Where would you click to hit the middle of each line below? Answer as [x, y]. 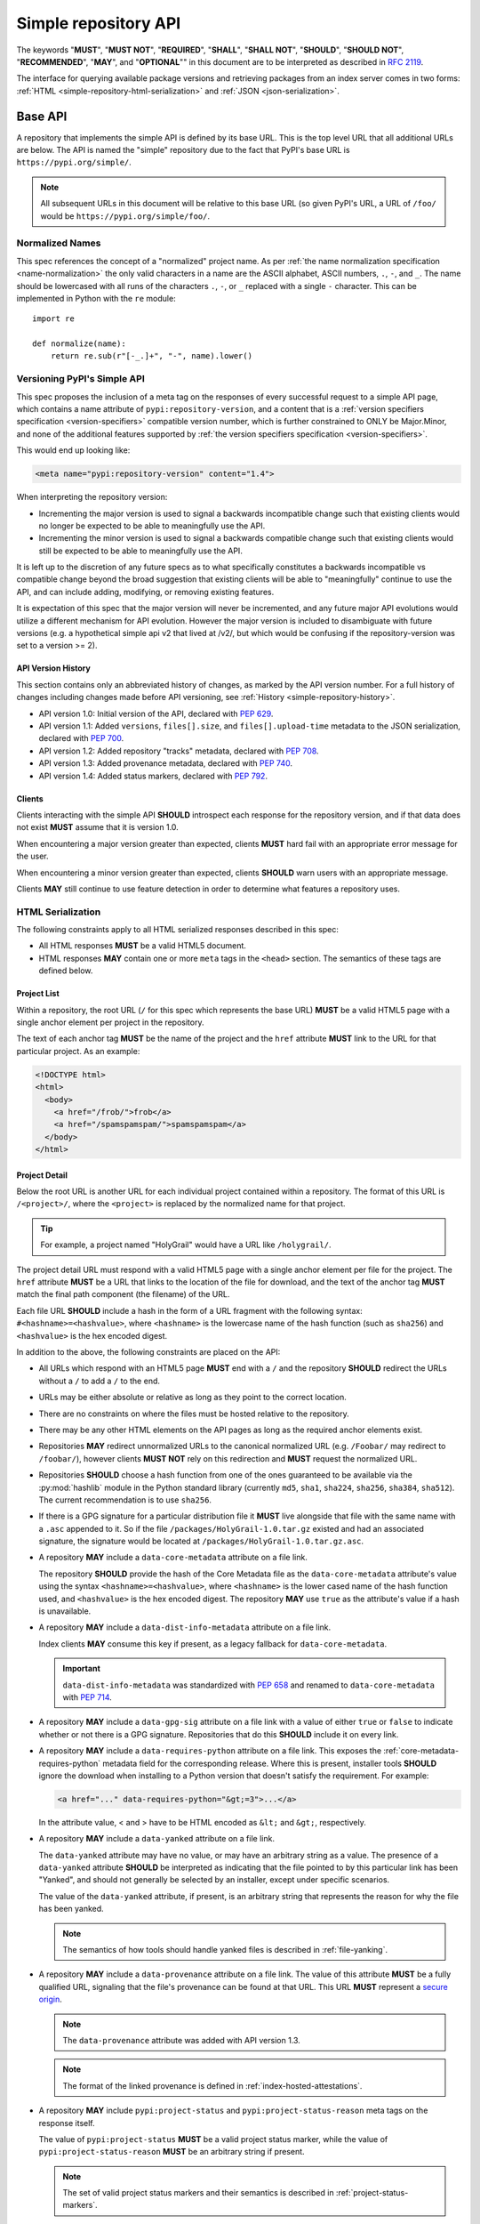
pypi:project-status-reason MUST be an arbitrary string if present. [172, 2152]
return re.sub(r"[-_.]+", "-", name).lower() [152, 356]
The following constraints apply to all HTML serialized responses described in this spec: [178, 930]
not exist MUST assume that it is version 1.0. [98, 827]
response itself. [67, 2123]
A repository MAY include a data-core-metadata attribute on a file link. [173, 1558]
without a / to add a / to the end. [99, 1381]
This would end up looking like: [73, 450]
